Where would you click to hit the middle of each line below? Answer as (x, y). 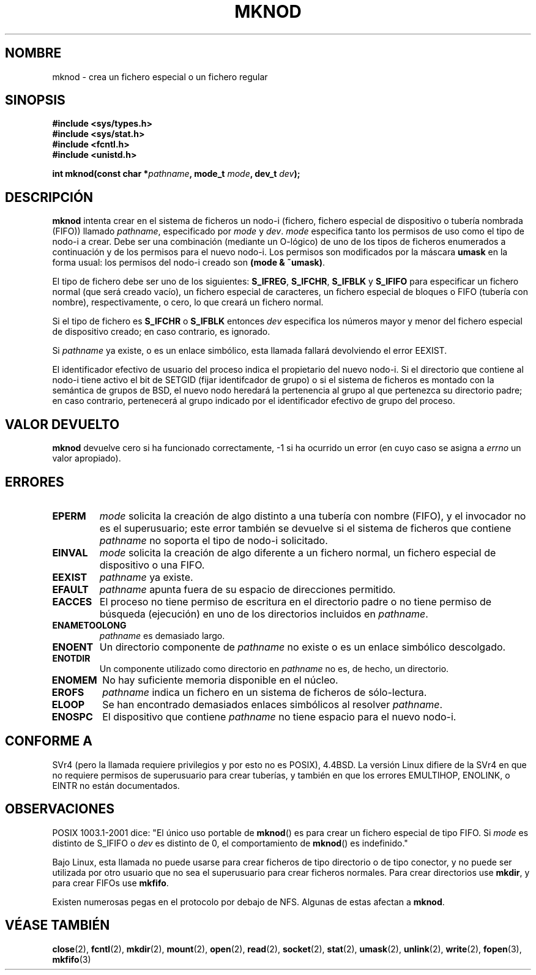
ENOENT (73, 647)
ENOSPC (72, 716)
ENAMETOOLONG (89, 625)
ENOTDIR (71, 658)
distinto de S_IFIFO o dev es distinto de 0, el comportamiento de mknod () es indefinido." (230, 843)
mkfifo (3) (72, 959)
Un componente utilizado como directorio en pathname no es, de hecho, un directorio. (274, 668)
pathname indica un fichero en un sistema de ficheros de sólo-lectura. (265, 692)
